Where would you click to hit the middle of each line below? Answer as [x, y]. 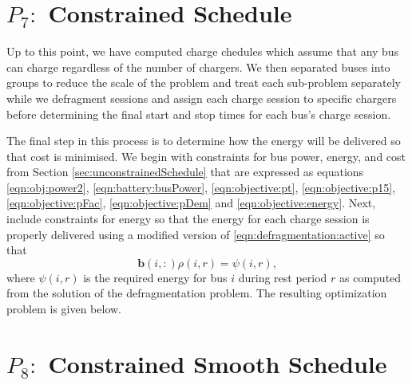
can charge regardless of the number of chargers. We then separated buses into [198, 67]
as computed [370, 277]
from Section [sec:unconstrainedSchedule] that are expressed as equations [185, 172]
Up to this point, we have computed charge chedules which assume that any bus [203, 51]
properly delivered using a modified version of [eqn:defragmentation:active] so [196, 234]
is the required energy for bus [155, 277]
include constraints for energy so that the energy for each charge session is [188, 219]
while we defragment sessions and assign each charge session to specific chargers [202, 98]
